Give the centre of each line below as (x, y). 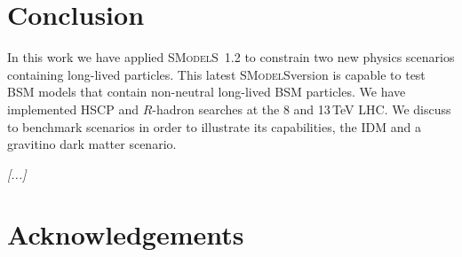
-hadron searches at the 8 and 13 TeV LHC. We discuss (302, 109)
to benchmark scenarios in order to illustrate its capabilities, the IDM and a (214, 126)
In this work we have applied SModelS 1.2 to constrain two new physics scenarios (231, 57)
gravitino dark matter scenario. (92, 144)
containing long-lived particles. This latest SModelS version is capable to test (216, 74)
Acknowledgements (126, 234)
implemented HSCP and (73, 109)
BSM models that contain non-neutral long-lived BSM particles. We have (207, 92)
